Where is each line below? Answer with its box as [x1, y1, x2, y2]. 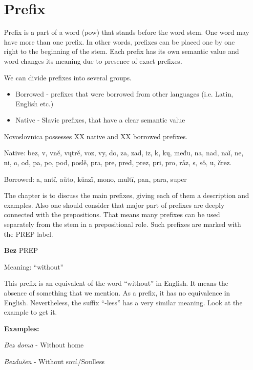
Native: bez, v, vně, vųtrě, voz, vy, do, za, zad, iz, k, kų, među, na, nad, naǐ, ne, [4, 148, 244, 158]
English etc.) [15, 98, 54, 108]
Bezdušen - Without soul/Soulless [4, 356, 105, 366]
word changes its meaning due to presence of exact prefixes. [4, 55, 182, 66]
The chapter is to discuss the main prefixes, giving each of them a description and [4, 190, 249, 200]
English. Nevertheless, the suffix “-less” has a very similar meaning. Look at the [4, 297, 243, 307]
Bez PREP [4, 245, 38, 255]
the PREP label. [4, 228, 53, 239]
